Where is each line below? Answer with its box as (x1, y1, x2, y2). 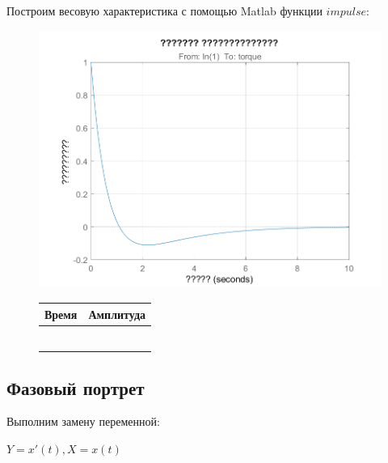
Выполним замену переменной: (6, 413, 160, 430)
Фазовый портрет (6, 375, 145, 400)
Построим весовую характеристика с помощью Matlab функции (6, 2, 323, 19)
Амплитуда (88, 305, 145, 322)
